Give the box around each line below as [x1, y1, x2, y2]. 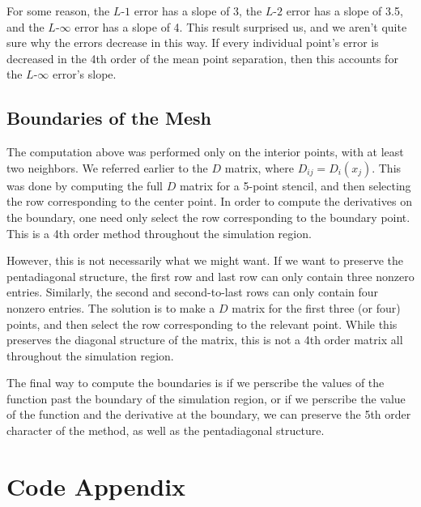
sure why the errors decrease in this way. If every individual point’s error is [6, 34, 379, 51]
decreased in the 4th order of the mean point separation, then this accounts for [6, 49, 398, 66]
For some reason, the [6, 2, 110, 19]
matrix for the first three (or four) [232, 299, 401, 316]
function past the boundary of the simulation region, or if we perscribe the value [6, 390, 406, 407]
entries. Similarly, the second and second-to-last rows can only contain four [6, 283, 379, 300]
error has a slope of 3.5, [286, 2, 403, 19]
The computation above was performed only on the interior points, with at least [6, 143, 404, 160]
